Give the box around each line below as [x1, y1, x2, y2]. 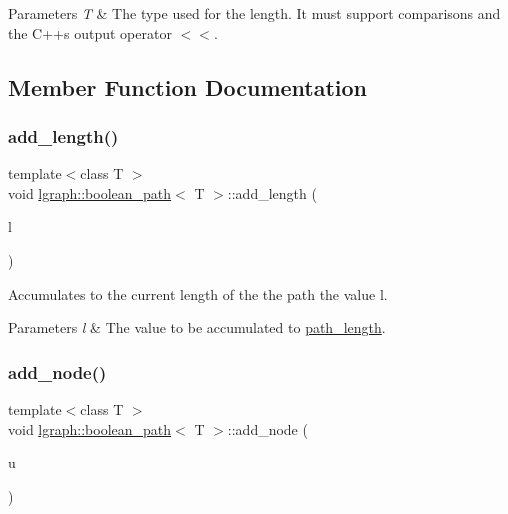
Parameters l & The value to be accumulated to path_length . [8, 317, 386, 338]
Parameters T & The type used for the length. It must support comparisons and [8, 3, 501, 23]
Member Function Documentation [8, 71, 368, 102]
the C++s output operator [8, 22, 172, 43]
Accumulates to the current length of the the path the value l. [8, 283, 388, 304]
